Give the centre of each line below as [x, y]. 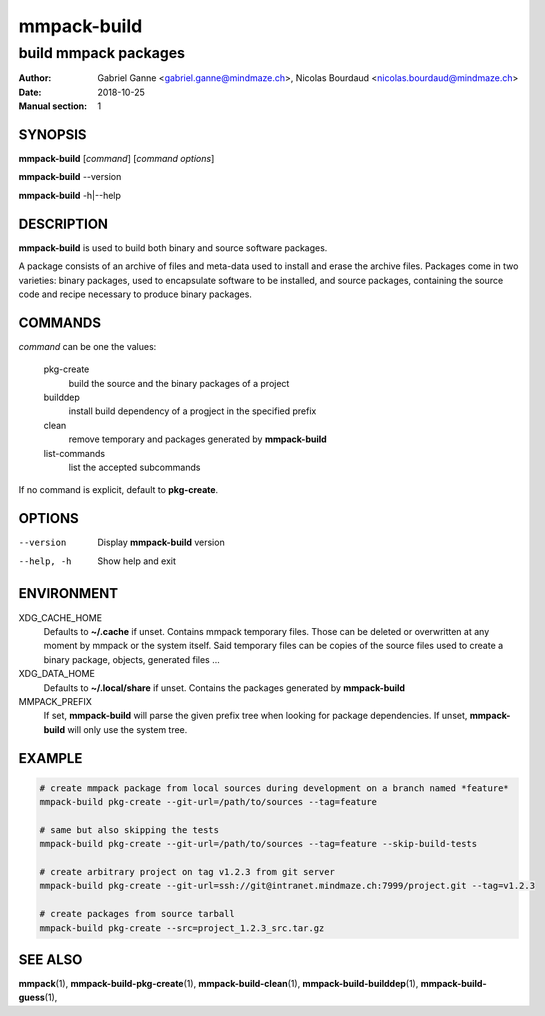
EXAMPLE [50, 758]
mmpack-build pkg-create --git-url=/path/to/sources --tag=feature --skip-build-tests [258, 844]
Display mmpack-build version [161, 542]
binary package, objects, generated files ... [131, 659]
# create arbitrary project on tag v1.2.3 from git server [187, 872]
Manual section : [53, 106]
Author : [35, 78]
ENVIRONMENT [68, 593]
